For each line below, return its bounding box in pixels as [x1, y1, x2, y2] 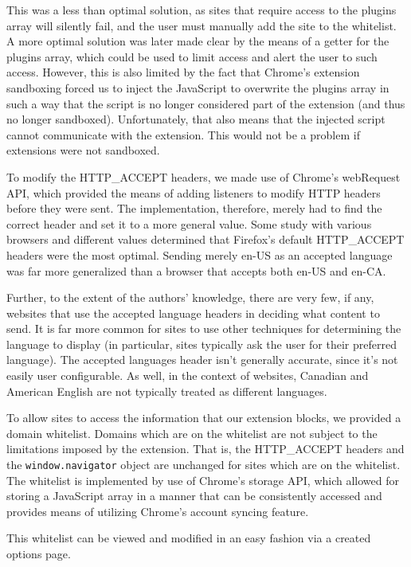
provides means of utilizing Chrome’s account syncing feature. [6, 502, 309, 519]
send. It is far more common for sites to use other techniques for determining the [6, 320, 401, 337]
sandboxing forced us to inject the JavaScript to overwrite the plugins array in [6, 79, 389, 96]
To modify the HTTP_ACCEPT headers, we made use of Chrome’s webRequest [6, 168, 401, 185]
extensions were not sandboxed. [6, 142, 160, 158]
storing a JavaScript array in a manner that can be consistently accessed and [6, 487, 382, 504]
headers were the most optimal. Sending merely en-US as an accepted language [6, 246, 393, 263]
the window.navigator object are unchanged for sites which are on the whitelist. [6, 456, 401, 473]
